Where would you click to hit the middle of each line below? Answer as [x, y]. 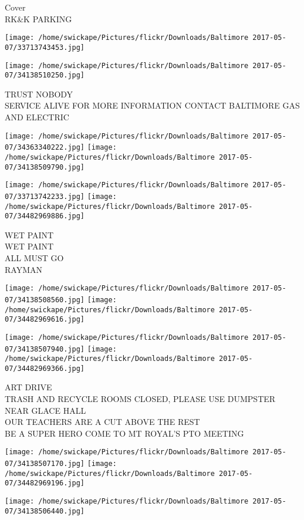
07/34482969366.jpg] [45, 368]
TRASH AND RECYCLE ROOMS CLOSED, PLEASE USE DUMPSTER [140, 399]
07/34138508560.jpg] [45, 300]
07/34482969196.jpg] [45, 483]
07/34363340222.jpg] [45, 148]
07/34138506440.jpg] [45, 511]
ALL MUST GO [34, 258]
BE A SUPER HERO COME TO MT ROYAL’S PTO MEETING [124, 433]
